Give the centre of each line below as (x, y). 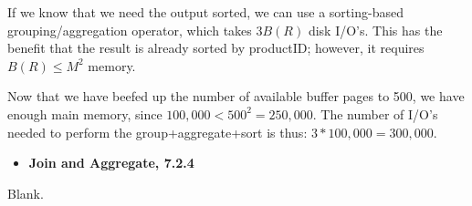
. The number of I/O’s (375, 113)
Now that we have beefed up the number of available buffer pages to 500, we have (236, 96)
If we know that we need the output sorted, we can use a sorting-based (205, 12)
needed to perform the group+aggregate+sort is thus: (157, 132)
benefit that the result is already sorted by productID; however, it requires (216, 48)
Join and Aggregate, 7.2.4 (111, 163)
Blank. (26, 193)
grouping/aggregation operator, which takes (130, 30)
